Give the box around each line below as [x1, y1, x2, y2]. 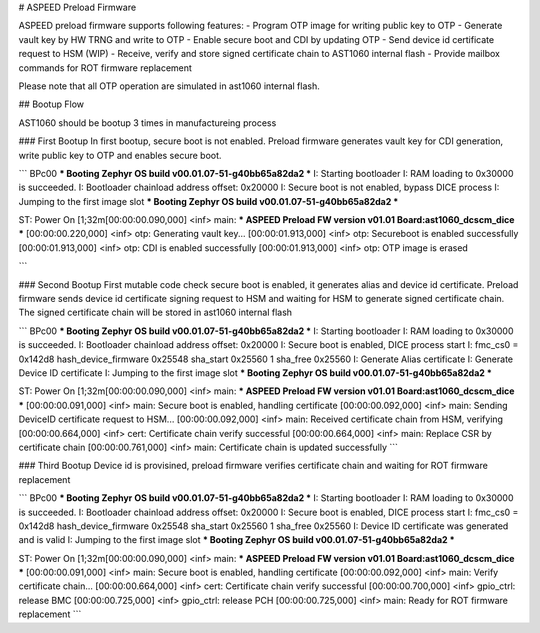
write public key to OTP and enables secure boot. [18, 149, 222, 161]
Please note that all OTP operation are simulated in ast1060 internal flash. [18, 80, 320, 92]
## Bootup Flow [18, 98, 85, 110]
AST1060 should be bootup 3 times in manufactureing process [18, 116, 277, 129]
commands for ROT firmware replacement [18, 61, 192, 74]
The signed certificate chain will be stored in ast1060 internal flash [18, 306, 293, 319]
